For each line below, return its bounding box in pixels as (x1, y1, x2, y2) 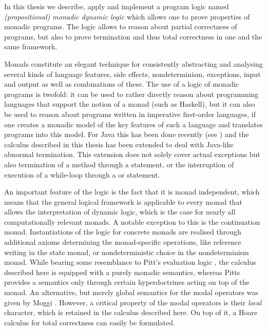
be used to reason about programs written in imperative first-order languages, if (4, 108, 256, 119)
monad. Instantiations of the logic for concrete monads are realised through (4, 226, 241, 237)
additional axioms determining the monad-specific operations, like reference (4, 237, 241, 247)
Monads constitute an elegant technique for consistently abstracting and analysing (4, 58, 263, 69)
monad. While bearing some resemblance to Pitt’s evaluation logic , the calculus (4, 257, 256, 267)
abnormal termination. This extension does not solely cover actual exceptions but (4, 149, 260, 160)
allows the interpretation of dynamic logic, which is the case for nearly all (4, 206, 236, 217)
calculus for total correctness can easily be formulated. (4, 317, 175, 327)
